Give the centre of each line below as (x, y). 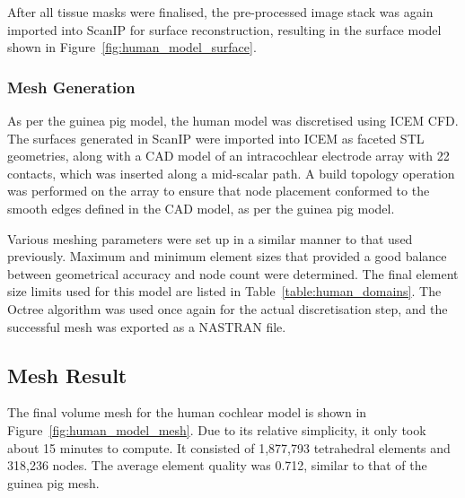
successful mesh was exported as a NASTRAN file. (147, 326)
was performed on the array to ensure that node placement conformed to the (219, 191)
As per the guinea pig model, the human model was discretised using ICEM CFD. (233, 120)
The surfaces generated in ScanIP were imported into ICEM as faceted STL (216, 138)
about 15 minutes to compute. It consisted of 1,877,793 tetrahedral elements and (229, 447)
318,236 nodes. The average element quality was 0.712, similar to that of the (217, 465)
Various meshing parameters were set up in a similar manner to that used (210, 238)
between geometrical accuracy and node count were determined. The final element (233, 273)
